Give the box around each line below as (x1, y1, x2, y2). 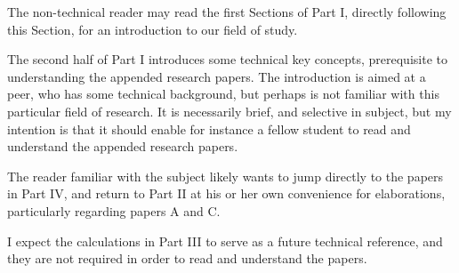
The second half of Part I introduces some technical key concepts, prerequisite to (7, 50, 447, 68)
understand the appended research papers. (7, 137, 238, 156)
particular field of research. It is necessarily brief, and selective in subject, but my (7, 101, 452, 120)
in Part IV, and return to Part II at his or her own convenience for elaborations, (7, 184, 446, 203)
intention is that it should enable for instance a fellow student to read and (7, 119, 411, 138)
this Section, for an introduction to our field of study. (7, 20, 298, 38)
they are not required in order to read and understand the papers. (7, 249, 367, 268)
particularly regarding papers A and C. (7, 201, 221, 220)
